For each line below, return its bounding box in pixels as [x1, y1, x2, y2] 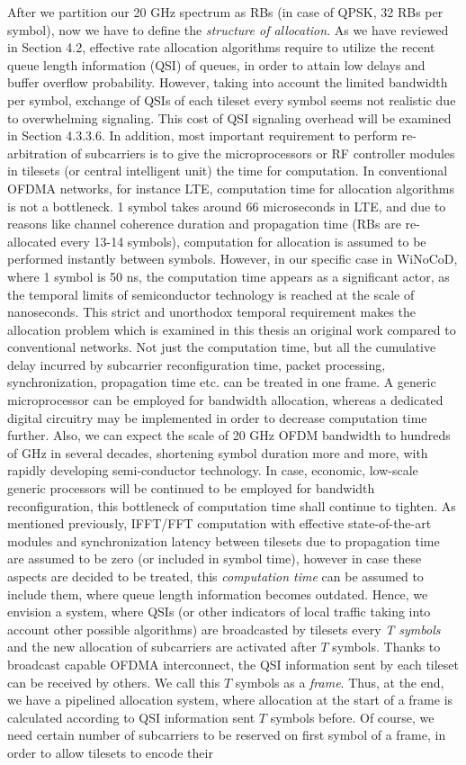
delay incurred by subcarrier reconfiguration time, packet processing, [7, 355, 386, 373]
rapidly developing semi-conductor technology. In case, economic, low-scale [7, 461, 418, 480]
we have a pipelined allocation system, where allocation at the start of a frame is [7, 690, 453, 709]
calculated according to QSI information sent [7, 707, 255, 726]
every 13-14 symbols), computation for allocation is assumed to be [60, 231, 426, 250]
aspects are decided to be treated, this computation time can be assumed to [7, 567, 424, 585]
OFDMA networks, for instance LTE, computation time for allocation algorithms [7, 178, 455, 197]
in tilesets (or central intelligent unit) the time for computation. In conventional [7, 161, 448, 180]
